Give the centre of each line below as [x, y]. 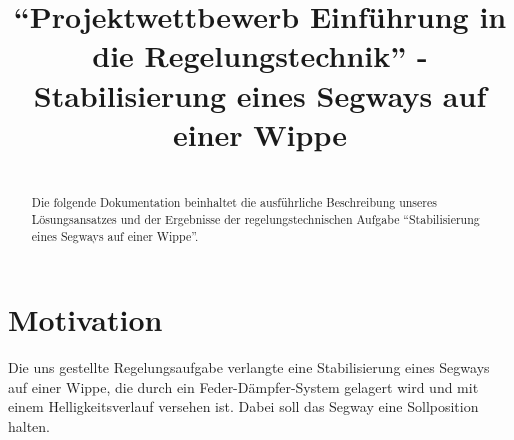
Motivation [85, 319]
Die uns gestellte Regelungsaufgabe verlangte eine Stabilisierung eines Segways [249, 367]
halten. [29, 426]
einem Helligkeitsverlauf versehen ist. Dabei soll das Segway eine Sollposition [243, 406]
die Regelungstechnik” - [260, 55]
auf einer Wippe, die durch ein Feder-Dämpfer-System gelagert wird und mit [243, 386]
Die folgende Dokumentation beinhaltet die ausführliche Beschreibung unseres [234, 202]
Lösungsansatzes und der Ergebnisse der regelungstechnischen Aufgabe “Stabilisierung [255, 219]
